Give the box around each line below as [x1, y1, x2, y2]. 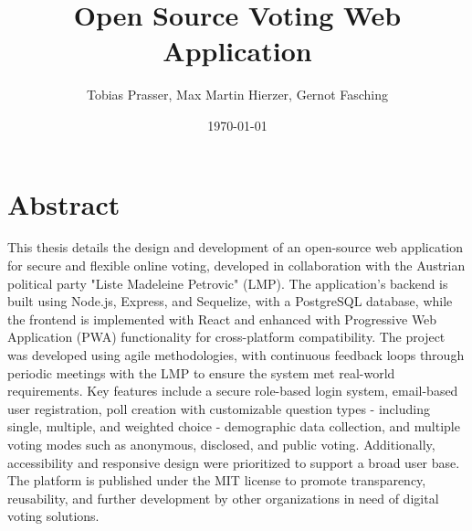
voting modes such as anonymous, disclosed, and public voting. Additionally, [7, 434, 435, 453]
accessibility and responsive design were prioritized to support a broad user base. [7, 452, 460, 472]
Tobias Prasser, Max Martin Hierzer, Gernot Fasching [86, 85, 389, 104]
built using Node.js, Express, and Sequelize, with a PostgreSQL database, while [7, 292, 453, 311]
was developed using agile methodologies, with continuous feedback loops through [7, 345, 465, 364]
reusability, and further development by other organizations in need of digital [7, 488, 439, 507]
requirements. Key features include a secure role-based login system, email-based [7, 381, 458, 400]
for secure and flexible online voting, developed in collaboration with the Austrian [7, 256, 466, 275]
